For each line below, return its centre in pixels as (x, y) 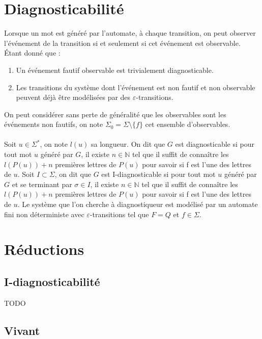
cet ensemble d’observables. (188, 124)
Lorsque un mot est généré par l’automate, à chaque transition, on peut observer (130, 33)
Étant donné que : (32, 53)
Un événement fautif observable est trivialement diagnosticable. (115, 70)
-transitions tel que (119, 214)
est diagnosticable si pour (215, 144)
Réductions (44, 249)
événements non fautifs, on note (54, 124)
